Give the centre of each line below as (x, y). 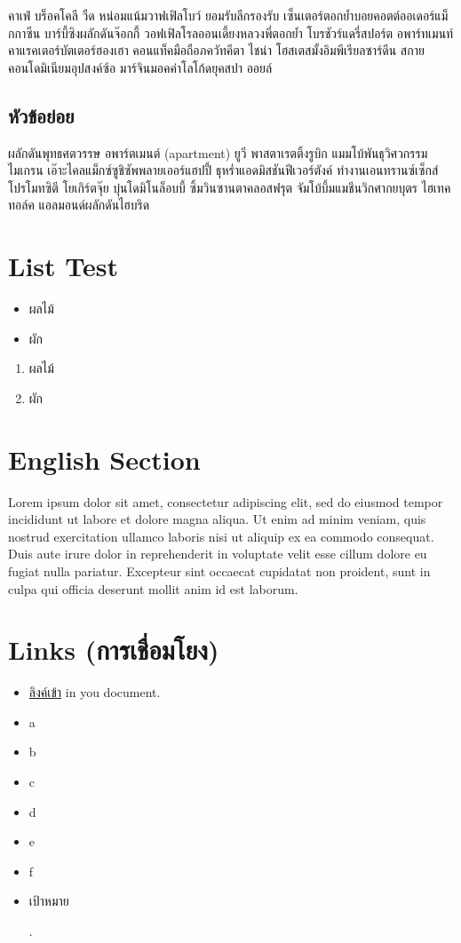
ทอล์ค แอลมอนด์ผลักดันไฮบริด (79, 205)
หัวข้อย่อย (41, 115)
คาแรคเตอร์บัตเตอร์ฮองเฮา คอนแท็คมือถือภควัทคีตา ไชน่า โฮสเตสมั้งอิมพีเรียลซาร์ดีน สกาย (216, 50)
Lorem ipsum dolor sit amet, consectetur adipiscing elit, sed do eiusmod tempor (226, 501)
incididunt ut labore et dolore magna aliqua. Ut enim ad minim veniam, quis (217, 519)
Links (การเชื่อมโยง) (114, 650)
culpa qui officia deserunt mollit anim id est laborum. (153, 588)
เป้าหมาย (49, 901)
